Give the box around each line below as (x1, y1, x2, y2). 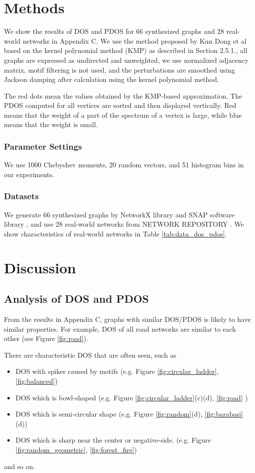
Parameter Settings (4, 140, 82, 152)
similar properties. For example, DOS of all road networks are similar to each (4, 323, 236, 334)
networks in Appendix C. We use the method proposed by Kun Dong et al (23, 35, 247, 46)
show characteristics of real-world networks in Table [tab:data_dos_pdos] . (4, 228, 227, 238)
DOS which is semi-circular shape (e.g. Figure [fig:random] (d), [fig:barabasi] (15, 409, 243, 419)
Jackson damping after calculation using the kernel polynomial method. (4, 74, 219, 84)
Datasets (4, 190, 39, 202)
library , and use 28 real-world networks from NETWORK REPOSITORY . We (4, 219, 244, 229)
